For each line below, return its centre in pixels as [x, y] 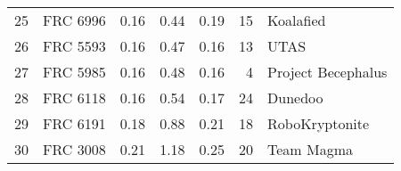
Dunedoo [295, 98]
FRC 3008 [74, 149]
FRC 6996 [74, 20]
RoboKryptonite [319, 123]
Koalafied [297, 20]
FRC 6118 [74, 98]
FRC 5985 [74, 72]
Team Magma [311, 149]
